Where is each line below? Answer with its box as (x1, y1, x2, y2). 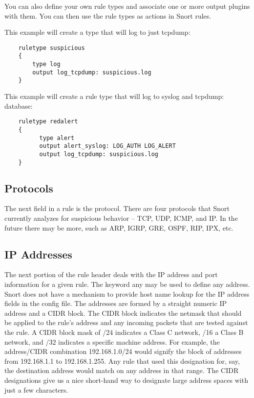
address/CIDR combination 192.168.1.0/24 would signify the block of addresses (4, 346, 242, 356)
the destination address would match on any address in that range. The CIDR (4, 365, 239, 375)
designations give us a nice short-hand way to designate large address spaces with (4, 375, 248, 385)
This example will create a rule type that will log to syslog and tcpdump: (4, 91, 224, 101)
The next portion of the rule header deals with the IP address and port (4, 269, 218, 280)
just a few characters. (4, 384, 68, 395)
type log (32, 61, 61, 68)
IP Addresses (4, 246, 72, 261)
